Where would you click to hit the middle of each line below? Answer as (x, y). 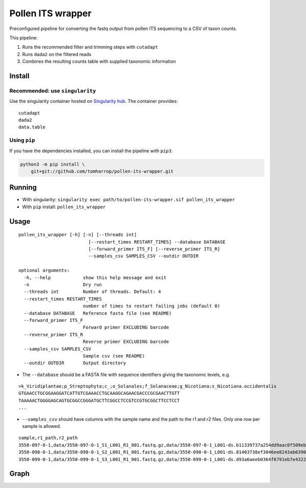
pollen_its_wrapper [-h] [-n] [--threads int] (78, 235)
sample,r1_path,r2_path (48, 438)
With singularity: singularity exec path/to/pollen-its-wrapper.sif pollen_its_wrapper (129, 200)
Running (23, 188)
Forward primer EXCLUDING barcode (126, 328)
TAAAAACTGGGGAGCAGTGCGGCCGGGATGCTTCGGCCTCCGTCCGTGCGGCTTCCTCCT (99, 400)
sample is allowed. (42, 426)
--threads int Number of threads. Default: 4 (92, 292)
